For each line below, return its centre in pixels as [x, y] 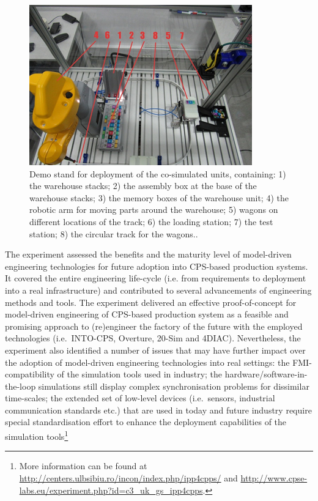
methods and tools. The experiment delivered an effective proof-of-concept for [151, 302]
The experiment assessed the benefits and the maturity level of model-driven [148, 254]
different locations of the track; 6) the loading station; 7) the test [151, 221]
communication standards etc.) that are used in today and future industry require [158, 410]
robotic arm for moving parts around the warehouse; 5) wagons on [154, 210]
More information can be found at [83, 466]
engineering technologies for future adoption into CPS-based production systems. [157, 266]
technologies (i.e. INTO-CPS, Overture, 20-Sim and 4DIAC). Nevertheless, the [153, 338]
